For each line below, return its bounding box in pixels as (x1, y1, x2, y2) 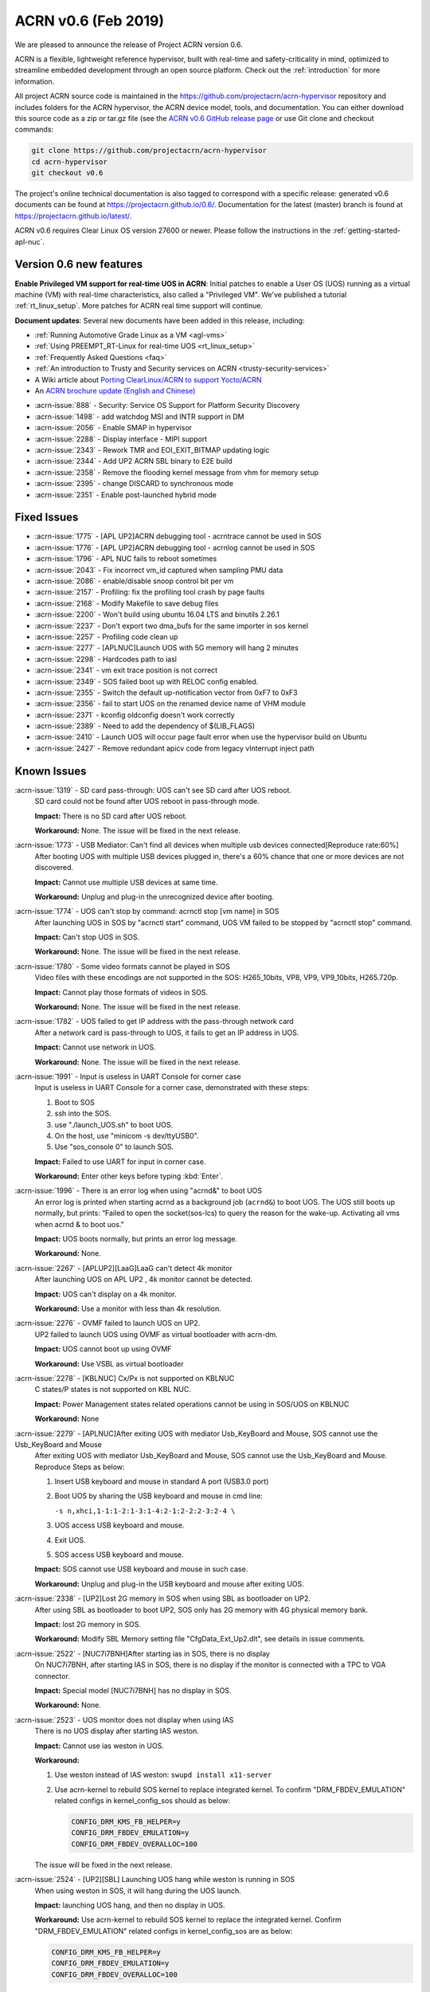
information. (14, 76, 55, 86)
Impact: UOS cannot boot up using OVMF (34, 1344, 172, 1354)
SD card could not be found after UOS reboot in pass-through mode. (34, 797, 260, 806)
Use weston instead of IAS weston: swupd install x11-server (54, 1770, 272, 1780)
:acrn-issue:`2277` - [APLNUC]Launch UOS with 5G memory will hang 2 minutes (34, 643, 299, 653)
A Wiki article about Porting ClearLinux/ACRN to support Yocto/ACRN (34, 374, 262, 384)
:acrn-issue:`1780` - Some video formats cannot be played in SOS (14, 961, 230, 971)
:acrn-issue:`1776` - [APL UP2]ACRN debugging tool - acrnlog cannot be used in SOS (34, 543, 315, 552)
